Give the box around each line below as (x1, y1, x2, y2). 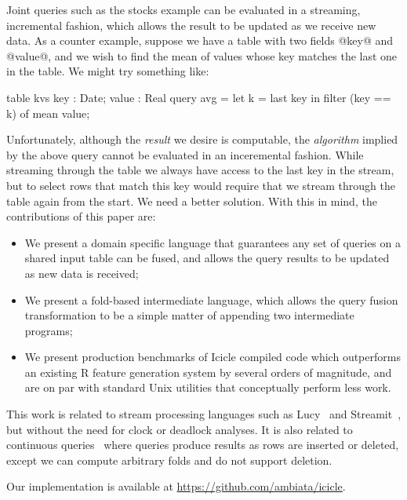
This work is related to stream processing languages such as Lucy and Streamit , (6, 406, 402, 422)
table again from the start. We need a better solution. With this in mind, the (6, 192, 377, 209)
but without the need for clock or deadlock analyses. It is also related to (6, 421, 353, 437)
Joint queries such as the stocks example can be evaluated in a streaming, (6, 2, 361, 17)
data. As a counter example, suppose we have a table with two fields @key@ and (6, 32, 394, 49)
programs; (24, 322, 73, 338)
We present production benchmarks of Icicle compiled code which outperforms (24, 349, 401, 365)
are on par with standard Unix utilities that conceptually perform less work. (24, 379, 391, 396)
